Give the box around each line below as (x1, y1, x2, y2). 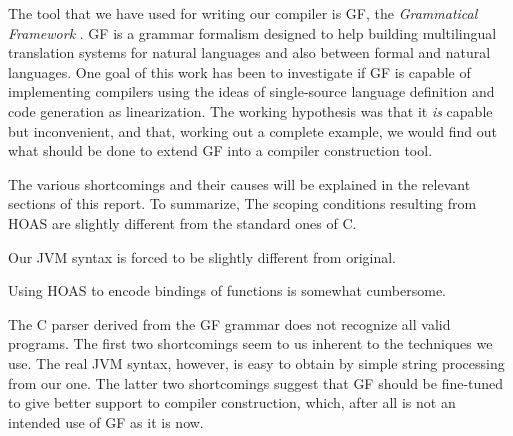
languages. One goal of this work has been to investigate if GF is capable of (8, 61, 471, 82)
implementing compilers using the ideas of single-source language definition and (8, 81, 495, 102)
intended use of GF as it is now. (8, 411, 204, 432)
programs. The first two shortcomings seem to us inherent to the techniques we (8, 333, 493, 354)
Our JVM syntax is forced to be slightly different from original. (8, 246, 396, 267)
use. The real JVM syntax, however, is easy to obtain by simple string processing (8, 352, 505, 373)
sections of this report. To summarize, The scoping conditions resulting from (8, 193, 477, 214)
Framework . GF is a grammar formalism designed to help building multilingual (8, 22, 497, 43)
